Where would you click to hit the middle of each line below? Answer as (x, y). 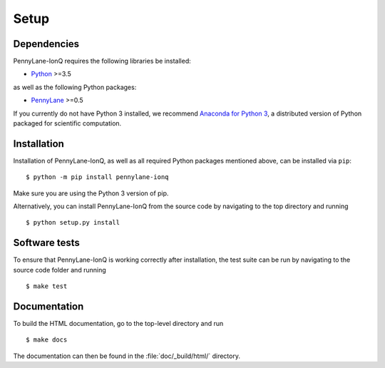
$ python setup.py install (73, 223)
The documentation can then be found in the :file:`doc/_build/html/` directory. (127, 356)
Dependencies (46, 44)
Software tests (46, 243)
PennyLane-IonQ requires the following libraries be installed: (102, 61)
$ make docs (47, 340)
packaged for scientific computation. (67, 123)
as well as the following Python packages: (75, 87)
